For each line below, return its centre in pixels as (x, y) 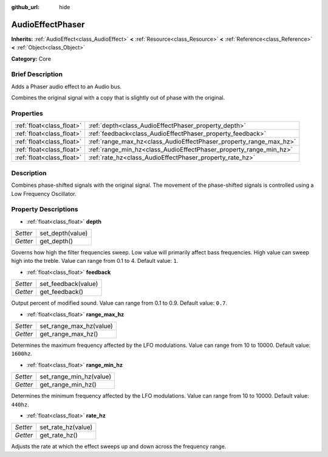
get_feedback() (62, 292)
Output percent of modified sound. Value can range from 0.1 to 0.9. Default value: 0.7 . (119, 303)
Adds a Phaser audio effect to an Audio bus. (66, 86)
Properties (27, 113)
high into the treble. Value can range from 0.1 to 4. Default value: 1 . (95, 261)
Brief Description (37, 74)
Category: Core (31, 58)
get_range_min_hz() (68, 385)
